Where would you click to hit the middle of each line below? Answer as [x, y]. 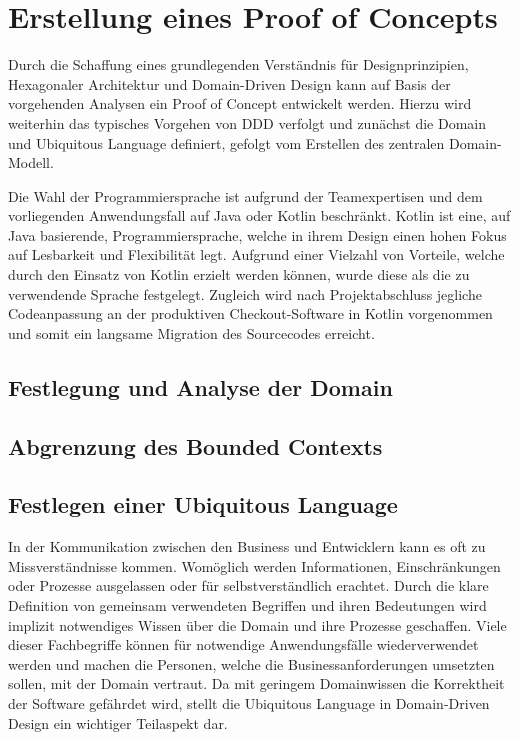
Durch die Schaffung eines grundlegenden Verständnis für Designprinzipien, [238, 64]
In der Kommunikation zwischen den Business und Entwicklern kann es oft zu [247, 546]
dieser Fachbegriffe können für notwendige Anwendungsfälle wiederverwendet [243, 644]
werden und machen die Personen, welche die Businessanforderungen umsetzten [251, 663]
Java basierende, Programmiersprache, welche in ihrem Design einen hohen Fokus [257, 234]
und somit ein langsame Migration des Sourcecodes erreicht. [191, 332]
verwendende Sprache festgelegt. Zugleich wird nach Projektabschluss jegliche [245, 293]
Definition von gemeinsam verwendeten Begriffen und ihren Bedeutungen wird [247, 604]
